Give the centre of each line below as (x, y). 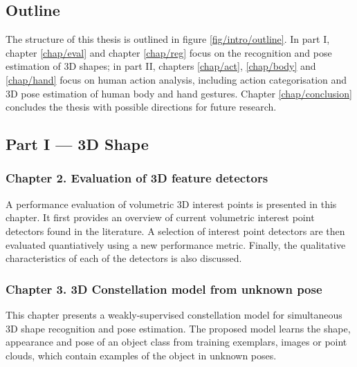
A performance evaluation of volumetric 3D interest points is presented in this (171, 204)
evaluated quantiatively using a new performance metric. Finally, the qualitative (176, 244)
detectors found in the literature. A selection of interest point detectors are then (175, 230)
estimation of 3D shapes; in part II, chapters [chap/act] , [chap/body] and (161, 66)
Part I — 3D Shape (77, 144)
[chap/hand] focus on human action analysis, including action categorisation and (176, 79)
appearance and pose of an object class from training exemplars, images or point (176, 342)
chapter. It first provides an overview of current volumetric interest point (160, 217)
